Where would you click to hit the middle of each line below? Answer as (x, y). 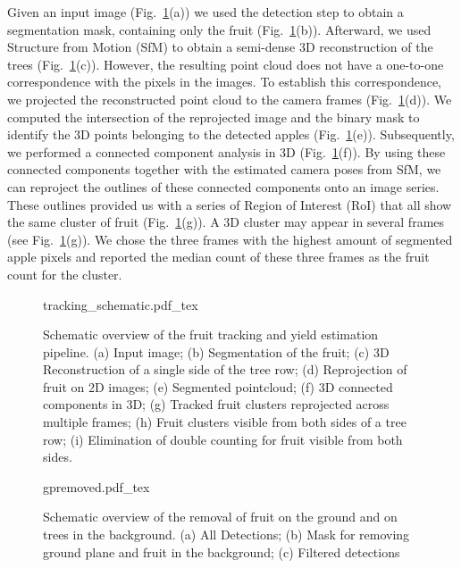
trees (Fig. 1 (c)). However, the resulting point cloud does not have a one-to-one (226, 64)
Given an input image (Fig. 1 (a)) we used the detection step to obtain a (205, 12)
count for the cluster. (65, 274)
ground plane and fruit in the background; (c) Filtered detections (222, 551)
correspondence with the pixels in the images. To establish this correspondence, (225, 82)
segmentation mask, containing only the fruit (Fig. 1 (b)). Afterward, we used (219, 29)
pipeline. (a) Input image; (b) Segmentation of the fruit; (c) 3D (216, 351)
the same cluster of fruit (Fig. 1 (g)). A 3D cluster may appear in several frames (226, 222)
